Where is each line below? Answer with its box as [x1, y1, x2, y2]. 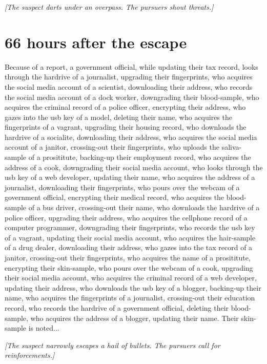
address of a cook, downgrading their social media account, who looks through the [5, 161, 263, 172]
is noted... [28, 322, 59, 333]
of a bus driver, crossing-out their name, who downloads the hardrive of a [28, 202, 260, 213]
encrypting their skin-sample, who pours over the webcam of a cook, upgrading [5, 262, 253, 273]
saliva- [221, 141, 242, 152]
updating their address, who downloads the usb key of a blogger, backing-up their [5, 282, 261, 293]
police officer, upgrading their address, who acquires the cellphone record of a [5, 212, 248, 223]
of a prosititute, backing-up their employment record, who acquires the [28, 152, 251, 163]
